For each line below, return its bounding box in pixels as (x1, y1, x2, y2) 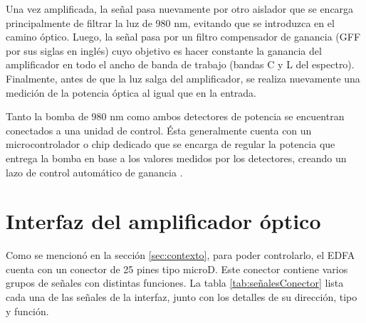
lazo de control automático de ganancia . (6, 164, 183, 179)
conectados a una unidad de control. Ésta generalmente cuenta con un (6, 122, 312, 137)
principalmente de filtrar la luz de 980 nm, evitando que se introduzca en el (6, 15, 335, 30)
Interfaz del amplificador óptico (6, 206, 321, 235)
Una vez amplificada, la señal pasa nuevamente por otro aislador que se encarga (6, 1, 354, 16)
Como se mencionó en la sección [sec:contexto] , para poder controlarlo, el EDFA (6, 248, 355, 263)
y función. (6, 303, 49, 318)
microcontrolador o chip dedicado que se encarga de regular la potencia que (6, 137, 335, 152)
